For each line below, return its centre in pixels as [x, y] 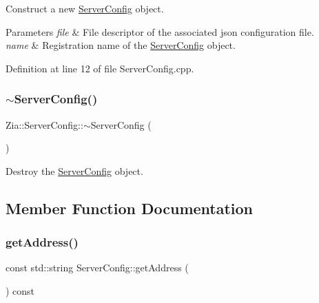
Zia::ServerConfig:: [44, 124]
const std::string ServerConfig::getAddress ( [97, 268]
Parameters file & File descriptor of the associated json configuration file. [160, 31]
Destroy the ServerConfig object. [74, 170]
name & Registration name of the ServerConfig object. [121, 45]
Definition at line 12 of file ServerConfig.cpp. [100, 68]
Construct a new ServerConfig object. [85, 8]
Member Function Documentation [130, 208]
